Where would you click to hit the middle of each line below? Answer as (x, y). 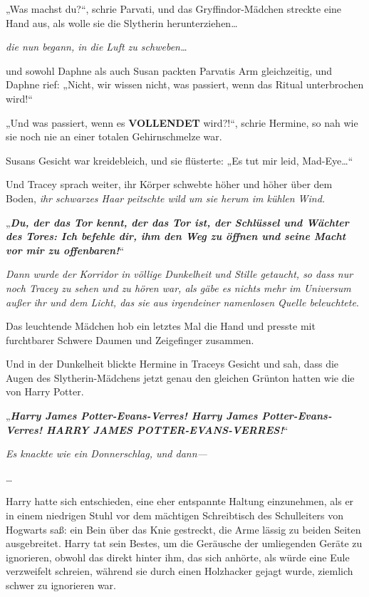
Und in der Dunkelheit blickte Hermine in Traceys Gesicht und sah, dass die (172, 364)
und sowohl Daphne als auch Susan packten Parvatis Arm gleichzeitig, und (169, 70)
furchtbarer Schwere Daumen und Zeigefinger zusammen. (130, 339)
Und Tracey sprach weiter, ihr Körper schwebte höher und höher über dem (169, 184)
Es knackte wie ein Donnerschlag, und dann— (106, 453)
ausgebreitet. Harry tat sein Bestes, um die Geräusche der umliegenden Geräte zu (184, 543)
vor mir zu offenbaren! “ (65, 250)
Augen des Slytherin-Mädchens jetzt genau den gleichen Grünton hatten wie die (180, 377)
